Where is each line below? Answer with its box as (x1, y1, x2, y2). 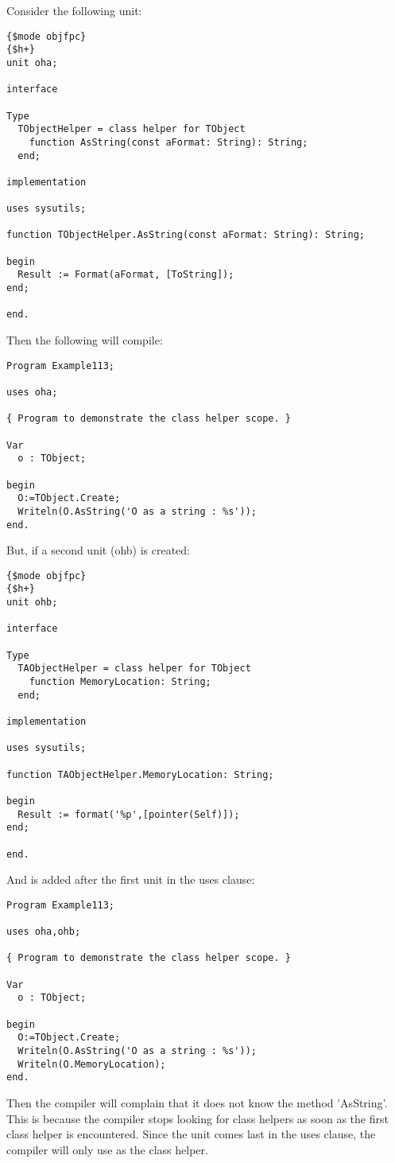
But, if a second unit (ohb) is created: (6, 542, 190, 558)
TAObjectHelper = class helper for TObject (17, 663, 251, 675)
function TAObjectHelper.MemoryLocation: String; (6, 768, 274, 780)
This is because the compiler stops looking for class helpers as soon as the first (6, 1110, 389, 1126)
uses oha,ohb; (6, 926, 81, 938)
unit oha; (6, 56, 58, 68)
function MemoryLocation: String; (29, 676, 211, 687)
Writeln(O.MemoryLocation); (17, 1058, 166, 1070)
